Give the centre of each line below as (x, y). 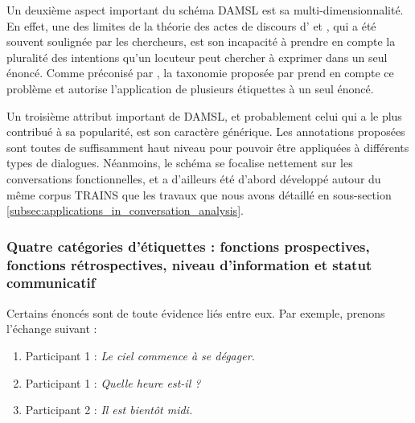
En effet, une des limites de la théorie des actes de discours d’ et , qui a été (191, 25)
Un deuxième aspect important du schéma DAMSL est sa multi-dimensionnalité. (205, 10)
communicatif (51, 283)
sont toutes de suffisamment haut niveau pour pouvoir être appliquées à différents (208, 147)
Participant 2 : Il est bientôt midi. (109, 410)
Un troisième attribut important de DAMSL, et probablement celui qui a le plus (204, 115)
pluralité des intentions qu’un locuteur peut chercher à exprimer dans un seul (197, 57)
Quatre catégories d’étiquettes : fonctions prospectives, (188, 246)
